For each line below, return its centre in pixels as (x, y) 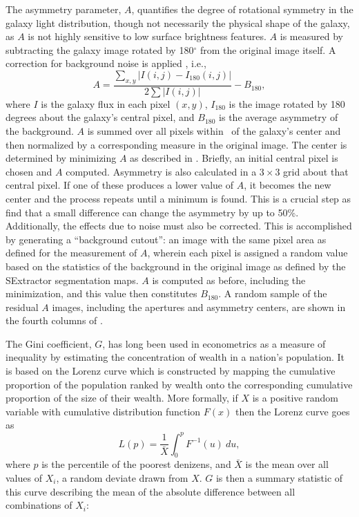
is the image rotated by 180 (287, 103)
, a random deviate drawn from (122, 477)
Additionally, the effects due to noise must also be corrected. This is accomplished (179, 226)
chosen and (29, 171)
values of (24, 477)
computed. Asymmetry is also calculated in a (161, 171)
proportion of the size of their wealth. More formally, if (122, 398)
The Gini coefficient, (49, 343)
